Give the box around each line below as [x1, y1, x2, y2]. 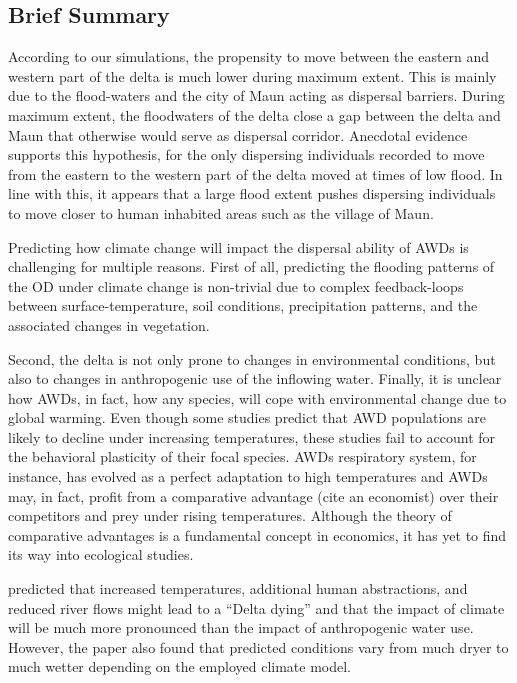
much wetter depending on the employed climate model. [8, 656, 352, 677]
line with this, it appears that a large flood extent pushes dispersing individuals [8, 183, 496, 204]
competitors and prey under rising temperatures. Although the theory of [8, 505, 452, 526]
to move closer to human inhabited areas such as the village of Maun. [8, 202, 434, 223]
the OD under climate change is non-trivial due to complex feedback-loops [8, 275, 464, 296]
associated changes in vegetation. [8, 314, 210, 335]
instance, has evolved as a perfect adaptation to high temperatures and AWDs [8, 466, 488, 487]
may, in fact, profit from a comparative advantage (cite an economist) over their [8, 485, 499, 506]
